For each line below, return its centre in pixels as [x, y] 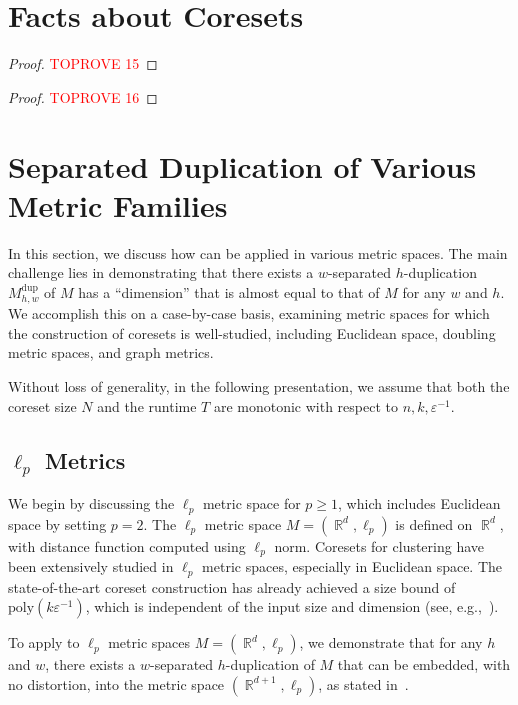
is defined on [434, 523]
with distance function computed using [127, 545]
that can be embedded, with [424, 664]
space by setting [57, 523]
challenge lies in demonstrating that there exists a [161, 272]
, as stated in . [363, 683]
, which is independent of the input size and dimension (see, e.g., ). [292, 606]
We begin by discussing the [91, 503]
